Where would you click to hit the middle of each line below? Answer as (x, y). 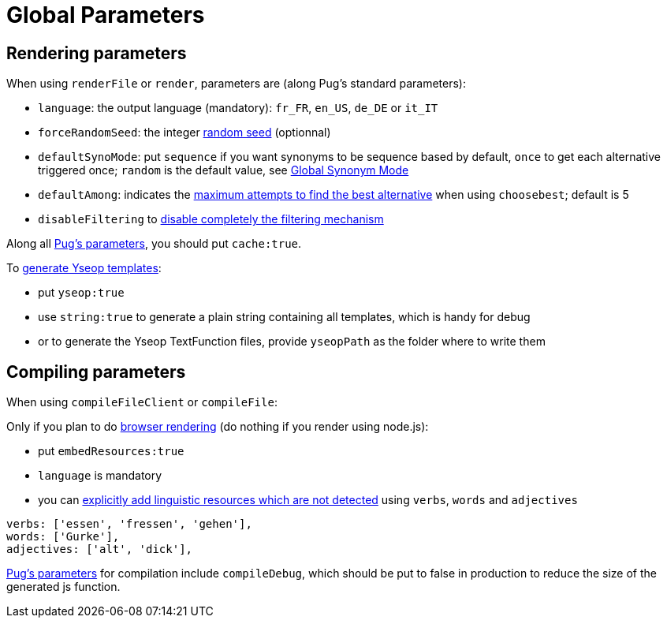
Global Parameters (106, 15)
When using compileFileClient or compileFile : (142, 402)
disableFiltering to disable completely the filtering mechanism (211, 219)
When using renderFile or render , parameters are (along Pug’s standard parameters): (236, 84)
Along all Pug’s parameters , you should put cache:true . (154, 244)
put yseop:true (81, 293)
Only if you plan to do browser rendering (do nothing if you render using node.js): (218, 427)
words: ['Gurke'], (63, 537)
